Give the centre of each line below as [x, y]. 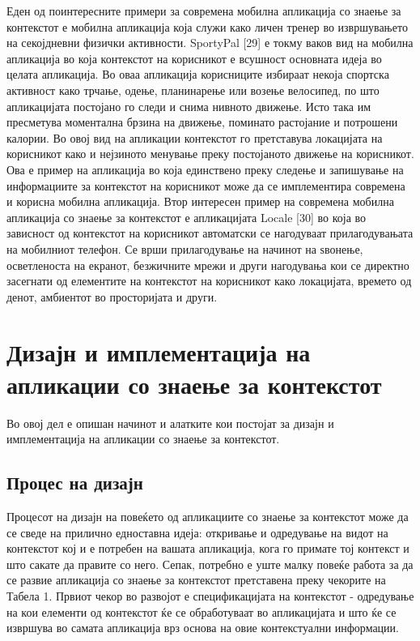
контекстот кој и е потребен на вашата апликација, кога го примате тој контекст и [208, 548]
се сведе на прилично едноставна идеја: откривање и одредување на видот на [197, 532]
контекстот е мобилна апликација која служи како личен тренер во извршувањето [207, 26]
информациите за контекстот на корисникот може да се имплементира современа [206, 185]
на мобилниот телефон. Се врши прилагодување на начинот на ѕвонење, [185, 248]
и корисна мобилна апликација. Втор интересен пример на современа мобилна [200, 201]
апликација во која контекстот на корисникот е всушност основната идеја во [194, 58]
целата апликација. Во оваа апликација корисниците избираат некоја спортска [198, 74]
